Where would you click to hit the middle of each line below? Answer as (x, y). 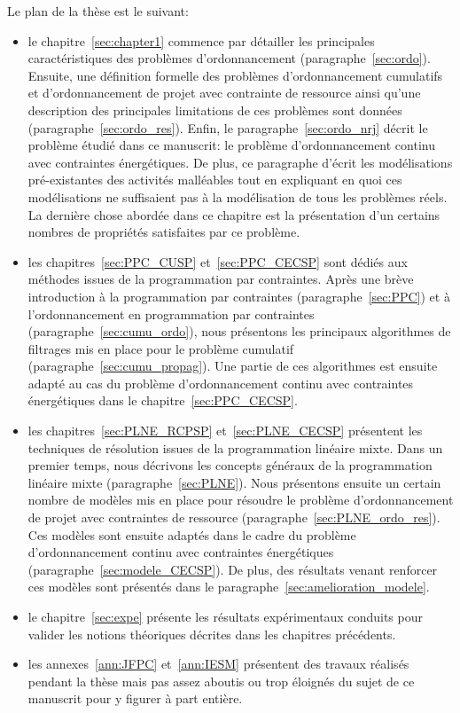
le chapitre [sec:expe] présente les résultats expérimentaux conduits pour (225, 616)
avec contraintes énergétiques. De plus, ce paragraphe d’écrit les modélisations (240, 162)
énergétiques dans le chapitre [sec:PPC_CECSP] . (163, 400)
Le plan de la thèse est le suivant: (98, 11)
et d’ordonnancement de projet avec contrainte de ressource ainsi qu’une (224, 93)
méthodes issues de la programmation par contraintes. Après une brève (221, 279)
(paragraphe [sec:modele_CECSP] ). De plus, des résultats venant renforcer (233, 569)
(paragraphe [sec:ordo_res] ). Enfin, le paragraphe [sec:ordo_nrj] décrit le (228, 127)
